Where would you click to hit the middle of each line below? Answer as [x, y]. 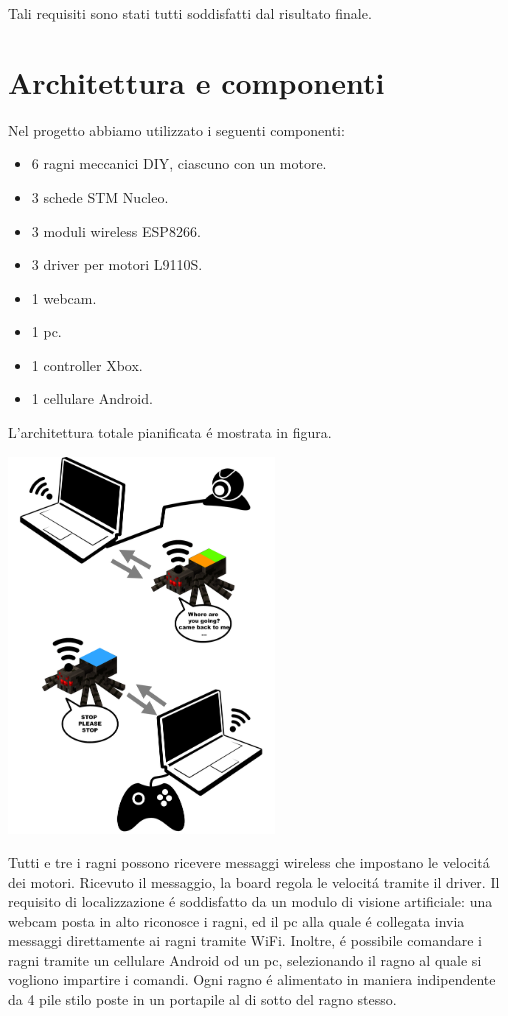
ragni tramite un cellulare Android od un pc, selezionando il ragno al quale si [245, 959]
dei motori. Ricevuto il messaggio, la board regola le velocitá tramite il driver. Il [254, 881]
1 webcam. [64, 297]
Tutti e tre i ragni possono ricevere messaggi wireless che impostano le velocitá [249, 861]
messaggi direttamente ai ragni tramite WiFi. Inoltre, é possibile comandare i [245, 940]
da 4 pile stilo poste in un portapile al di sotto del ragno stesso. [202, 999]
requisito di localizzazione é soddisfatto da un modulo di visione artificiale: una [250, 901]
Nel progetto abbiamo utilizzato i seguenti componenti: [176, 129]
